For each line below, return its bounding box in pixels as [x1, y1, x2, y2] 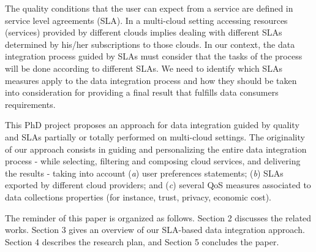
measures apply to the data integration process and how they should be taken [5, 74, 297, 86]
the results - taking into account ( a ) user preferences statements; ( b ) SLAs [5, 166, 284, 179]
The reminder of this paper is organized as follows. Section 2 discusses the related [5, 211, 312, 224]
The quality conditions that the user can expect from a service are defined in [5, 2, 293, 14]
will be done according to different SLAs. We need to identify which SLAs [5, 61, 282, 74]
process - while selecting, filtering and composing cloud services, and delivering [5, 155, 301, 167]
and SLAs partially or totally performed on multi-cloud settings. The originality [5, 130, 305, 143]
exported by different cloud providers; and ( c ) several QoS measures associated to [5, 178, 311, 191]
